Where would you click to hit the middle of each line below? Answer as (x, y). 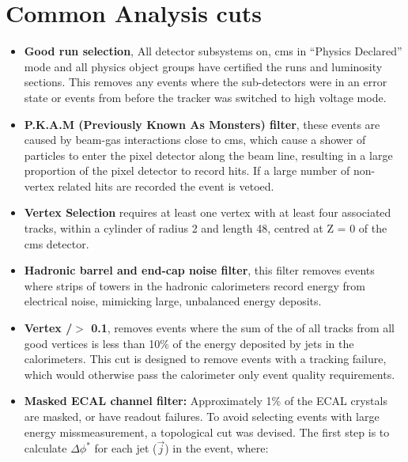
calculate (45, 448)
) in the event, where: (217, 448)
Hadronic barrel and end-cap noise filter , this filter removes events (199, 270)
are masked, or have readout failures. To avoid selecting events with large (202, 416)
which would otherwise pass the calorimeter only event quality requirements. (210, 374)
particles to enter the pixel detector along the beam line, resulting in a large (208, 155)
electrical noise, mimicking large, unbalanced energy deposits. (173, 301)
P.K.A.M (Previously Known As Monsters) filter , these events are (202, 124)
